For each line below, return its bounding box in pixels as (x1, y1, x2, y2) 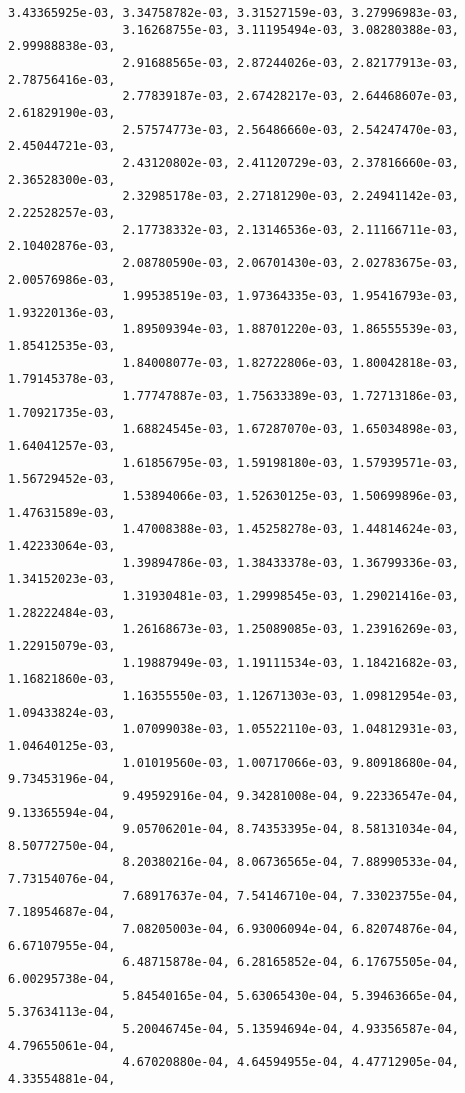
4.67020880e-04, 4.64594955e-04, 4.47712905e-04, (122, 1055, 460, 1070)
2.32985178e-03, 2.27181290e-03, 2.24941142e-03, (122, 189, 460, 204)
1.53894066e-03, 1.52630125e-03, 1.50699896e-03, (122, 489, 460, 504)
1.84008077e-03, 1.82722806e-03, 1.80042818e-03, (122, 355, 460, 370)
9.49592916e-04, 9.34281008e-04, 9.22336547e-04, (122, 788, 460, 803)
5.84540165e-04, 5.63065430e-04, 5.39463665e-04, (122, 988, 460, 1003)
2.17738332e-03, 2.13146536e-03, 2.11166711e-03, (122, 222, 460, 237)
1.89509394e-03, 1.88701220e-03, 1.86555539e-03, (122, 322, 460, 337)
